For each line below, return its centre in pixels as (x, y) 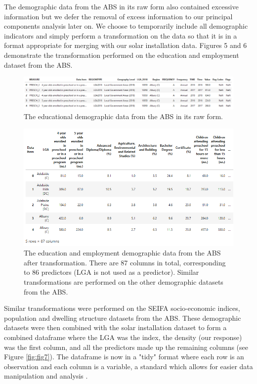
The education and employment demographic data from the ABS (122, 253)
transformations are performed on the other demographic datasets (124, 282)
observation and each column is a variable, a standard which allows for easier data (128, 366)
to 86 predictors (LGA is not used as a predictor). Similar (111, 272)
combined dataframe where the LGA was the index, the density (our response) (123, 337)
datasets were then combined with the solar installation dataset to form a (115, 327)
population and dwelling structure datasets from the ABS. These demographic (123, 318)
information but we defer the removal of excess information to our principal (118, 16)
